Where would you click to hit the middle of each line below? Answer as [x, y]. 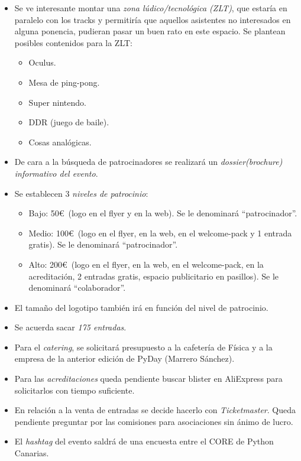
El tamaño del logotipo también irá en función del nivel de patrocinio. [141, 307]
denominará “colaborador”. [77, 288]
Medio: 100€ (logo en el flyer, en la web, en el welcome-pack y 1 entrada [160, 233]
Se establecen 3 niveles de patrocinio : [81, 193]
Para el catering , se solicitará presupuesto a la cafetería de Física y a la [143, 347]
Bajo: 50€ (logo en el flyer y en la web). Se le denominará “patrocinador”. [163, 213]
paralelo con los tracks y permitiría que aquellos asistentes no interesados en [153, 19]
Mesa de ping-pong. [64, 82]
